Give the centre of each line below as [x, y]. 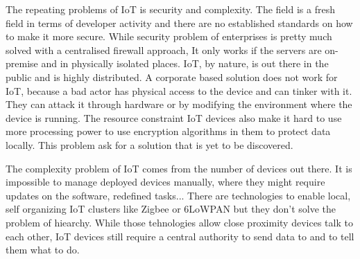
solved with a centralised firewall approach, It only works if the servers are [164, 50]
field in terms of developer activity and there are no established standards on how [179, 23]
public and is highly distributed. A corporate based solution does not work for [172, 77]
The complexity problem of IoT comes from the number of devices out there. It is [179, 168]
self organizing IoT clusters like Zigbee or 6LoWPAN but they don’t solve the [171, 209]
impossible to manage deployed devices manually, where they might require [165, 182]
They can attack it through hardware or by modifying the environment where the [179, 104]
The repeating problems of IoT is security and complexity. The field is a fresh [170, 9]
